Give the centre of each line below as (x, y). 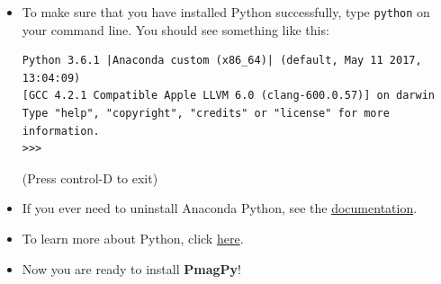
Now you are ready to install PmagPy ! (131, 268)
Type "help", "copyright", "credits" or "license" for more (206, 114)
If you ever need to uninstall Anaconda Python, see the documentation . (220, 208)
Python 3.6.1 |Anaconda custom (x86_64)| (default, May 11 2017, (222, 61)
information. (61, 131)
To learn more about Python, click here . (133, 238)
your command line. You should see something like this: (175, 29)
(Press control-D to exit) (90, 177)
